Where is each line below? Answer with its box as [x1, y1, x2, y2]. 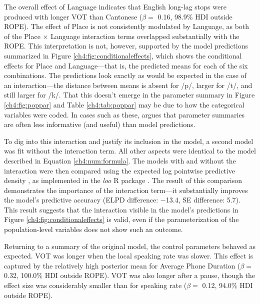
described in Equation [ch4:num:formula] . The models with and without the [4, 155, 236, 165]
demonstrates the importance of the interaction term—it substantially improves [4, 184, 248, 195]
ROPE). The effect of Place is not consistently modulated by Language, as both [4, 21, 249, 31]
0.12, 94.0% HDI [202, 280, 253, 290]
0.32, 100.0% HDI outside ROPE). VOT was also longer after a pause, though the [4, 270, 255, 280]
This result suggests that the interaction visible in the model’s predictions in [4, 204, 238, 214]
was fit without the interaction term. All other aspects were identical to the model [4, 145, 256, 156]
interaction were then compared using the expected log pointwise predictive [4, 165, 235, 175]
